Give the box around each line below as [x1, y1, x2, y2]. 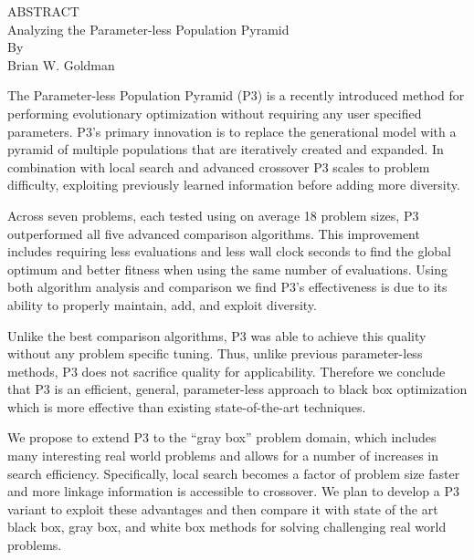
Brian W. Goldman [7, 55, 115, 74]
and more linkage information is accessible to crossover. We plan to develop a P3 [7, 482, 459, 501]
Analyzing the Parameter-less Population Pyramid [7, 19, 290, 38]
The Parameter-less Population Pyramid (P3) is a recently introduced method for [7, 86, 465, 105]
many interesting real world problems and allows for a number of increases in [7, 446, 438, 465]
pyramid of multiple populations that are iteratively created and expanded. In [7, 140, 444, 159]
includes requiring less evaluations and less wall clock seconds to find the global [7, 242, 452, 261]
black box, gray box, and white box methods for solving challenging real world [7, 517, 447, 536]
